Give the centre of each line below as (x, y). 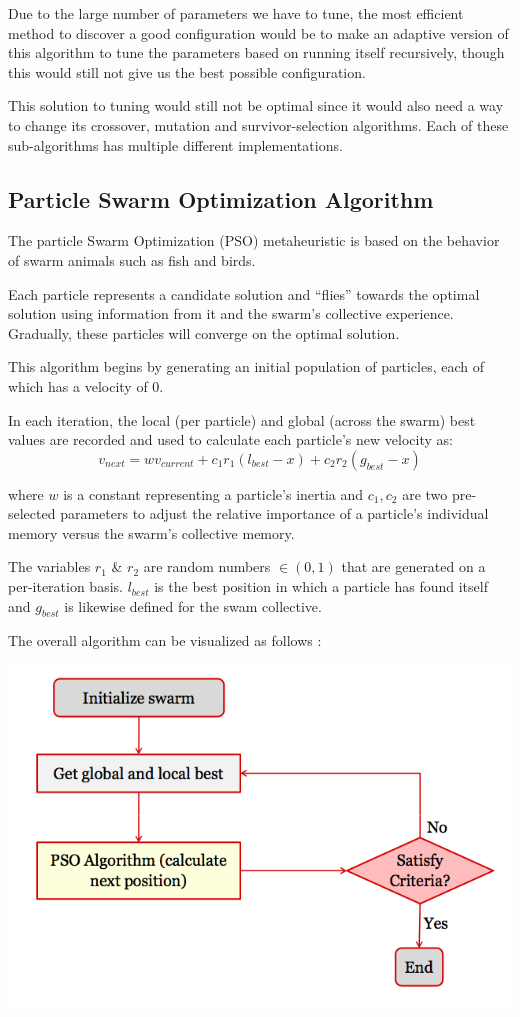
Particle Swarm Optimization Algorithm (221, 198)
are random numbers (207, 566)
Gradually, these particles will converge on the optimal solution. (204, 332)
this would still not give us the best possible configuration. (187, 71)
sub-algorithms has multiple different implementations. (175, 144)
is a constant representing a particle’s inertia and (213, 493)
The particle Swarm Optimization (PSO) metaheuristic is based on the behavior (254, 240)
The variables (49, 566)
